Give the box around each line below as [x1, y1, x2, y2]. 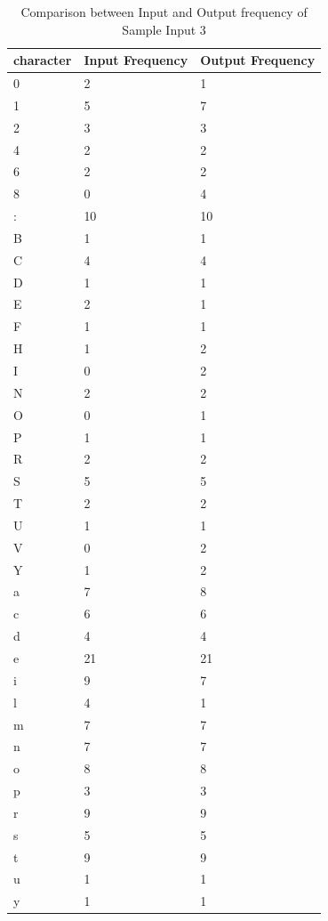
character [13, 51, 72, 69]
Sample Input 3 [122, 20, 206, 38]
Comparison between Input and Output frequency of [20, 3, 308, 20]
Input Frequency [84, 51, 188, 69]
